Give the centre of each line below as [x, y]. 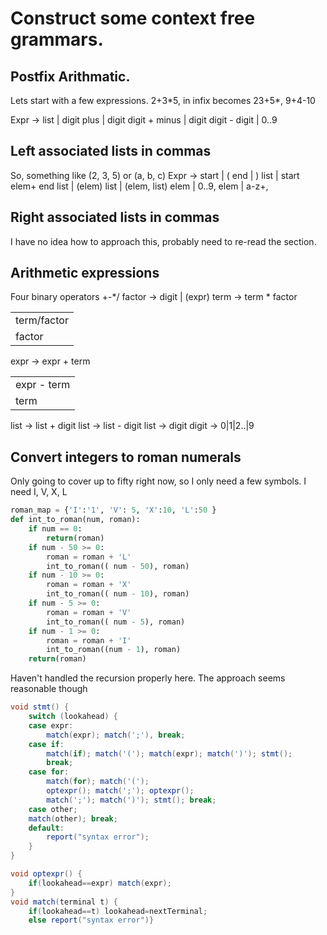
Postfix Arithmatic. [70, 76]
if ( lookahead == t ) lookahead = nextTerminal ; [118, 911]
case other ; [53, 809]
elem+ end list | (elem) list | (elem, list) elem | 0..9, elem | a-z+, [139, 186]
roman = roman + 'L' [89, 557]
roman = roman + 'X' [89, 585]
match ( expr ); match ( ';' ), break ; [116, 735]
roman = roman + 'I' [89, 640]
